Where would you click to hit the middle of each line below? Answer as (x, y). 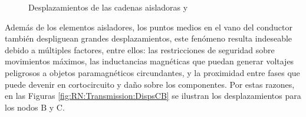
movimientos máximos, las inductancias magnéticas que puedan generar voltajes (149, 61)
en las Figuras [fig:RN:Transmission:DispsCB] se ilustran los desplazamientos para (153, 96)
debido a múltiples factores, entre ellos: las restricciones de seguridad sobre (140, 49)
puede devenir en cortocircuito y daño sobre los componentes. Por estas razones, (150, 84)
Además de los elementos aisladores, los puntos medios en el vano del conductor (149, 27)
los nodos (22, 107)
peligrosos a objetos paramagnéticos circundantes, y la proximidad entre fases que (152, 72)
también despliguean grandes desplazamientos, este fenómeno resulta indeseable (149, 38)
